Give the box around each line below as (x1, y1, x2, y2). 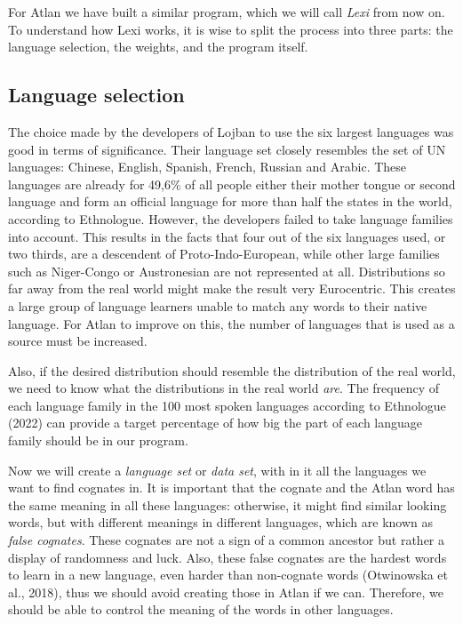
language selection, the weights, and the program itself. (8, 37, 308, 56)
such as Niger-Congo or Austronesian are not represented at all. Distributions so (8, 261, 445, 280)
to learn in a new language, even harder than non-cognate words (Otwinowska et (8, 565, 448, 584)
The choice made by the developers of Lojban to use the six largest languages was (8, 122, 454, 140)
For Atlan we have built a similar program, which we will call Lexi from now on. (8, 3, 445, 20)
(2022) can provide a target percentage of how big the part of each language (8, 413, 423, 432)
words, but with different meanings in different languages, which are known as (8, 513, 434, 532)
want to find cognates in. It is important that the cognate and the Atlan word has (8, 478, 455, 497)
